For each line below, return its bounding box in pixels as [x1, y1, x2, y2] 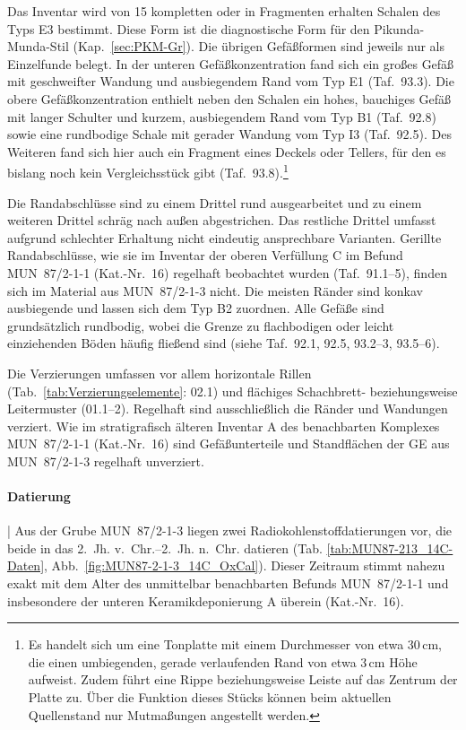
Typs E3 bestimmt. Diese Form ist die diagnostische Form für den [7, 19, 370, 38]
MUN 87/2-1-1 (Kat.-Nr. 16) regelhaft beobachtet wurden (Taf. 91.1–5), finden [7, 263, 447, 282]
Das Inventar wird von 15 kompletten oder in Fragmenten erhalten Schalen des [7, 2, 441, 20]
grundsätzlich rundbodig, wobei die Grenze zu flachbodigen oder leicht [7, 316, 394, 335]
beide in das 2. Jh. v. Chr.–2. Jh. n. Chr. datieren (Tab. [7, 538, 323, 557]
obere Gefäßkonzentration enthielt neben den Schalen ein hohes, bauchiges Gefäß [7, 89, 452, 108]
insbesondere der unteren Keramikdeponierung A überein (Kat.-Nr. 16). [7, 591, 404, 610]
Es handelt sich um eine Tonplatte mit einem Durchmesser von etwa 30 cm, [28, 635, 442, 654]
